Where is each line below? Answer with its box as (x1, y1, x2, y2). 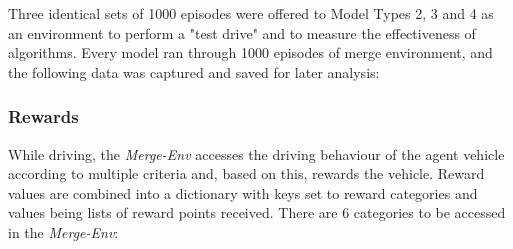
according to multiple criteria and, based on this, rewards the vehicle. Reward (8, 163, 485, 184)
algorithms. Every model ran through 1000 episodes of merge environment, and (8, 42, 493, 63)
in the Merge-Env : (8, 221, 119, 242)
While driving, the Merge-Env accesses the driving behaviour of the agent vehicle (8, 143, 505, 164)
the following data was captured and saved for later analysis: (8, 61, 380, 82)
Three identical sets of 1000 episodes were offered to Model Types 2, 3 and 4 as (8, 3, 494, 23)
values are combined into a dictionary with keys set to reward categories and (8, 182, 478, 203)
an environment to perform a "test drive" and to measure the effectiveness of (8, 22, 476, 43)
